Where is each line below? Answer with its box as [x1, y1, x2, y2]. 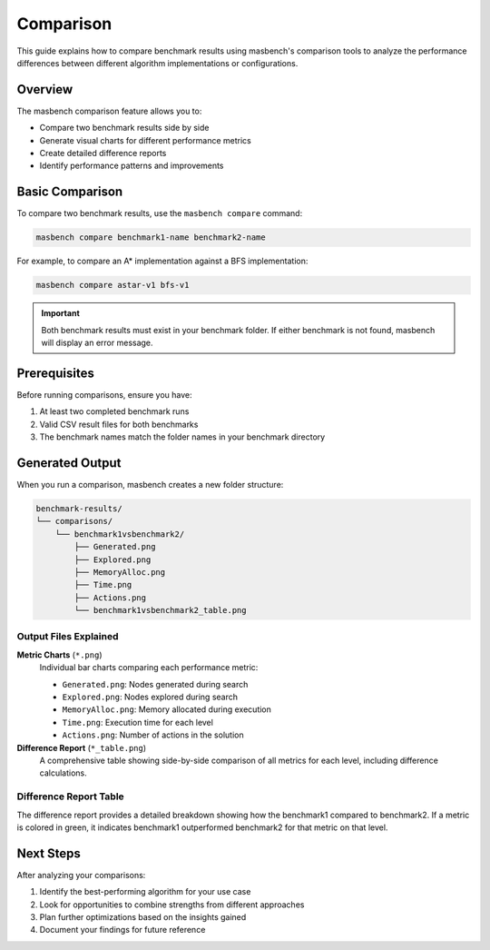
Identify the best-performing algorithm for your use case [39, 886, 251, 897]
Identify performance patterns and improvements [39, 160, 224, 172]
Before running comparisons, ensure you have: [16, 389, 192, 400]
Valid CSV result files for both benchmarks [39, 419, 199, 430]
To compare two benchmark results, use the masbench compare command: [16, 208, 303, 219]
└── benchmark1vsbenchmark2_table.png [73, 605, 247, 616]
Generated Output [16, 455, 122, 470]
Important [41, 308, 81, 319]
